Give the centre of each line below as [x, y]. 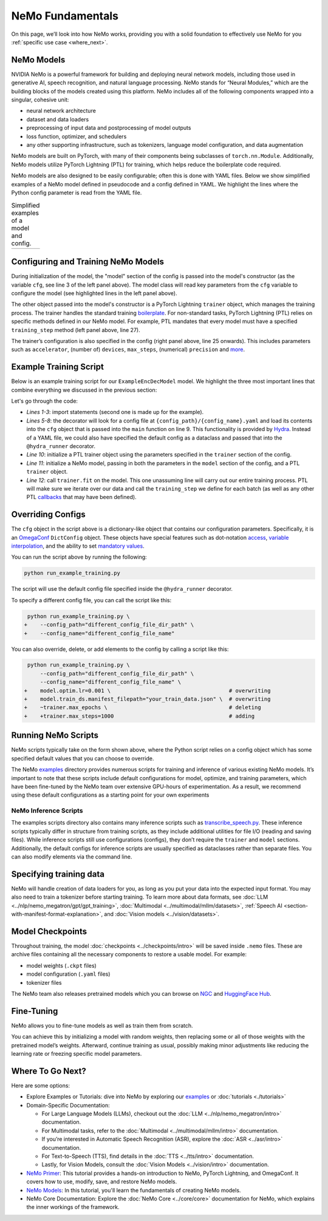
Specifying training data [58, 874]
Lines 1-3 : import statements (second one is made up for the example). [115, 412]
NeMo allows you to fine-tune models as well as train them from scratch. [102, 1025]
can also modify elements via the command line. [72, 857]
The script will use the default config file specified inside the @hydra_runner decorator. [122, 589]
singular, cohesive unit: [40, 100]
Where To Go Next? [49, 1071]
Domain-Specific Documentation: [68, 1105]
